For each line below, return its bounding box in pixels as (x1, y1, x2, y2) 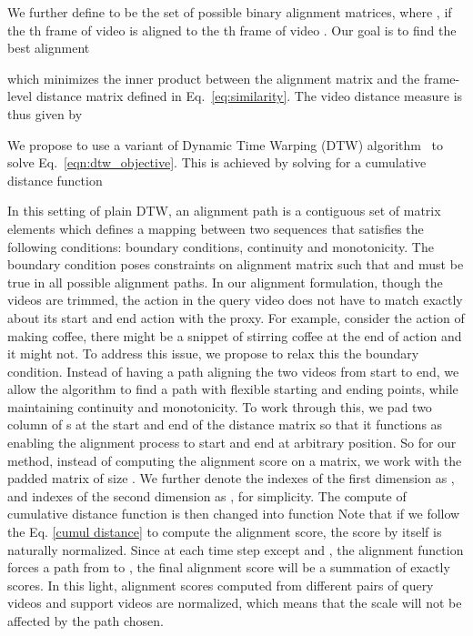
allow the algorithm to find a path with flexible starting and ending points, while (7, 379, 458, 399)
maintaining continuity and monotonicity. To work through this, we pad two (7, 397, 432, 416)
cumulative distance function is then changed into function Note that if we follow (7, 504, 460, 523)
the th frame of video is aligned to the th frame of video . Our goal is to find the (7, 20, 457, 39)
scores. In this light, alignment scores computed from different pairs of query (7, 575, 434, 594)
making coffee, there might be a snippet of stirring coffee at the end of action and (7, 326, 462, 345)
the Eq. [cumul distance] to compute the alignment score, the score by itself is (7, 522, 442, 541)
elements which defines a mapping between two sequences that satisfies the (7, 218, 424, 237)
